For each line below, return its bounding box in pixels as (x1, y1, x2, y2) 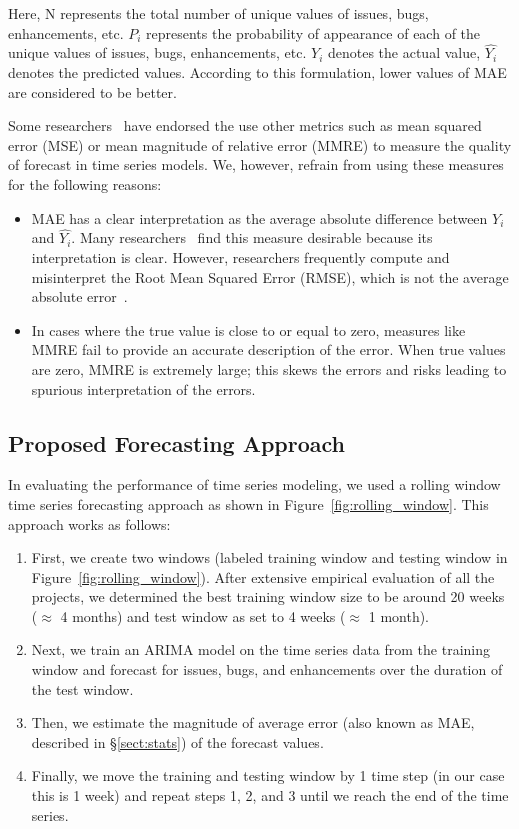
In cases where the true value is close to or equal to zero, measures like (31, 319, 466, 340)
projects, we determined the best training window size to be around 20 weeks (31, 586, 505, 607)
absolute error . (31, 286, 128, 307)
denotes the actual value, (327, 42, 481, 63)
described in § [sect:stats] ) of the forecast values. (31, 731, 324, 752)
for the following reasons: (8, 173, 162, 194)
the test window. (31, 678, 134, 699)
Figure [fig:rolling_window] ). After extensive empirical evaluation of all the (31, 566, 495, 587)
